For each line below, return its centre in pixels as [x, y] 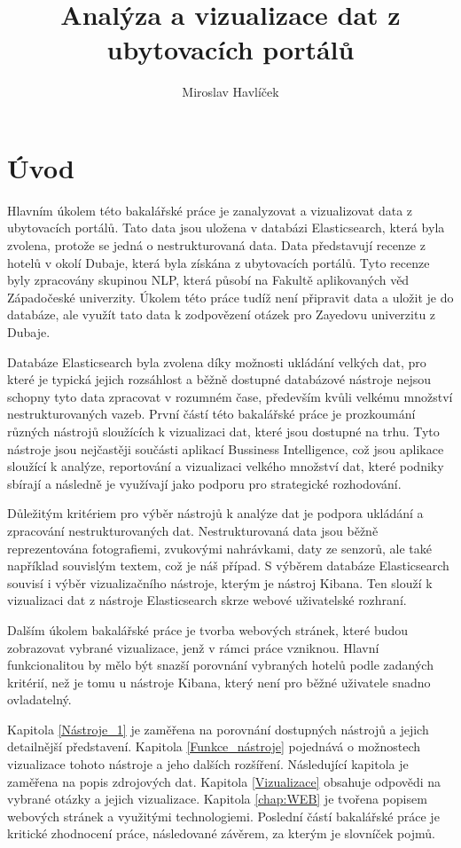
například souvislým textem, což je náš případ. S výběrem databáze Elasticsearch [228, 565]
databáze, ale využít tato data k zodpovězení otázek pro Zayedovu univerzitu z [222, 314]
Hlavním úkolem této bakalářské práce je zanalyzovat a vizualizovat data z [210, 210]
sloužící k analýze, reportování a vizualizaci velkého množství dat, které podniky [226, 466]
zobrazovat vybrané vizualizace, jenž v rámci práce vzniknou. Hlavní [193, 647]
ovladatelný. [39, 699]
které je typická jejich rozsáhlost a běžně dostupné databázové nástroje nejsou [219, 379]
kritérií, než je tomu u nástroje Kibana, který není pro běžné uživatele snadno [219, 682]
